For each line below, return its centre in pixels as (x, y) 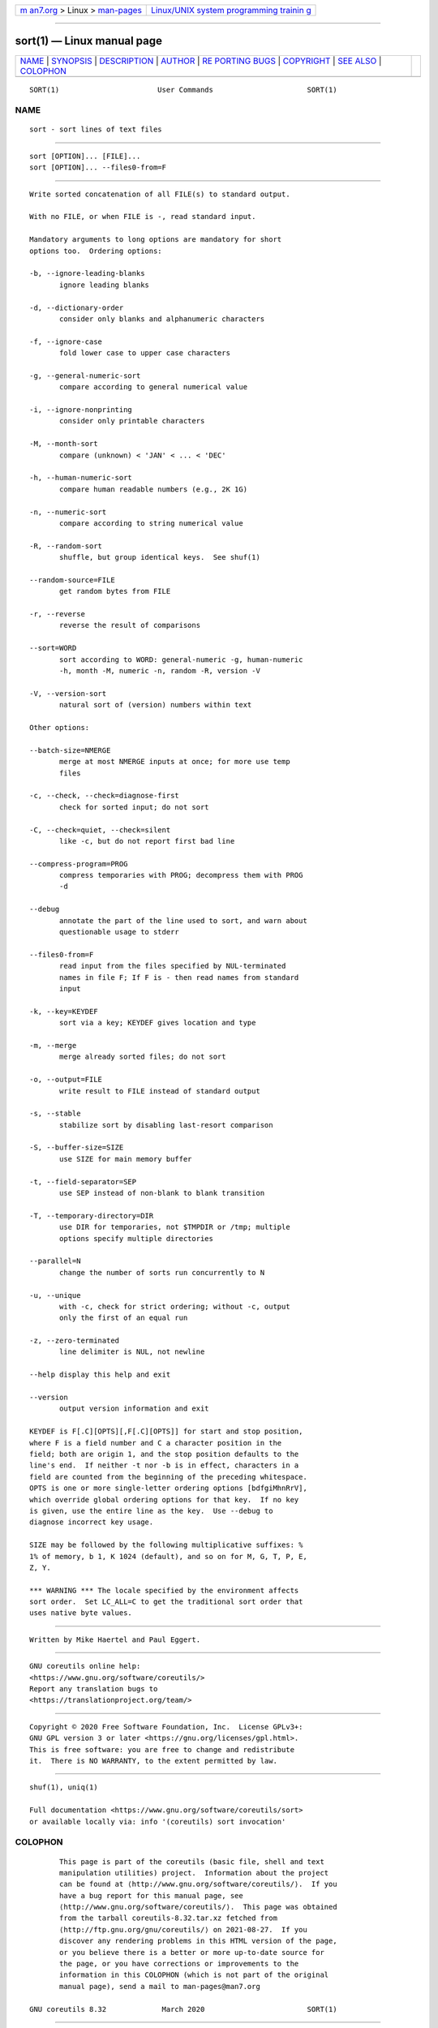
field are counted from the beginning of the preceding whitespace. (168, 1477)
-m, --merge (53, 1045)
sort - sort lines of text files (96, 129)
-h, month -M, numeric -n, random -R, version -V (160, 671)
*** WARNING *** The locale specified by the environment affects (164, 1590)
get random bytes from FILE (115, 591)
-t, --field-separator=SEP (83, 1182)
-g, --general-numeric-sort (85, 376)
